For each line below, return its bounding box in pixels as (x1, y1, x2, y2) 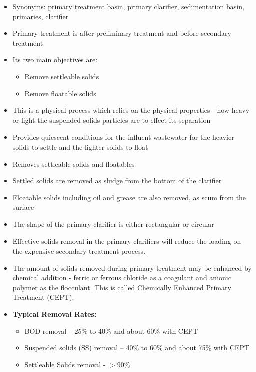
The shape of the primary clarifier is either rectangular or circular (12, 218, 214, 229)
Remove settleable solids (24, 71, 99, 81)
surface (12, 202, 34, 212)
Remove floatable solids (24, 88, 96, 98)
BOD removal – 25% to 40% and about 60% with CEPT (24, 325, 198, 336)
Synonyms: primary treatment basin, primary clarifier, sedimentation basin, (12, 1, 244, 11)
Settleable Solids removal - (24, 359, 106, 369)
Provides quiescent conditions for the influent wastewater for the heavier (12, 132, 234, 142)
